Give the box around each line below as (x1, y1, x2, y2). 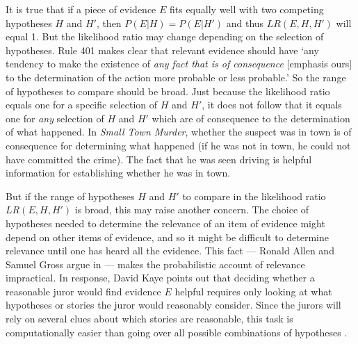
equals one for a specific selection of (6, 97, 158, 112)
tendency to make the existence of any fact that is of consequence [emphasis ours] (6, 56, 352, 71)
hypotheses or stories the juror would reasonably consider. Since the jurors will (6, 297, 341, 312)
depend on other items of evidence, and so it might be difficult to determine (6, 229, 329, 244)
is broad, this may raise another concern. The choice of (74, 202, 309, 217)
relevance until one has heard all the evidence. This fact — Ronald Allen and (6, 243, 334, 258)
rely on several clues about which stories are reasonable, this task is (6, 311, 293, 326)
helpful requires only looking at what (174, 284, 332, 298)
